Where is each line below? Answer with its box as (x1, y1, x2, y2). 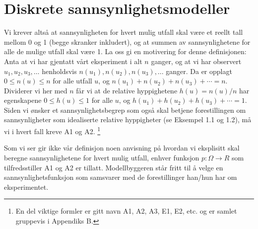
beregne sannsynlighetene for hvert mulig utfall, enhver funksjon (4, 152, 199, 162)
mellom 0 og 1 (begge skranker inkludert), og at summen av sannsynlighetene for (4, 36, 251, 47)
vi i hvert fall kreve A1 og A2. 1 (4, 125, 101, 136)
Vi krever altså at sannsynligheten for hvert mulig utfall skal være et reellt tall (4, 27, 243, 37)
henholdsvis (42, 66, 77, 76)
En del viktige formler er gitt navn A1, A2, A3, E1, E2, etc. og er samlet (15, 206, 237, 216)
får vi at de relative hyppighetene (76, 85, 178, 95)
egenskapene (4, 95, 42, 105)
